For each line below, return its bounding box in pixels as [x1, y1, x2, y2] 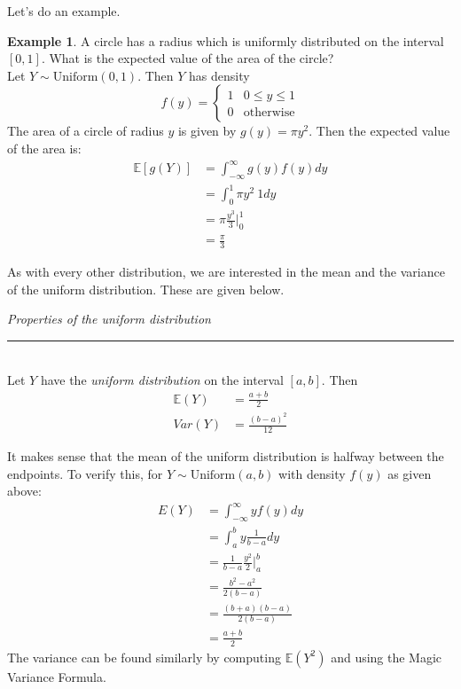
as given [387, 464, 432, 482]
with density [278, 464, 346, 482]
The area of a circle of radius [7, 121, 164, 140]
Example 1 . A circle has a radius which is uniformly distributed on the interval [7, 31, 444, 50]
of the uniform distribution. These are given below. [7, 279, 285, 298]
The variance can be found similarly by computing [7, 647, 281, 666]
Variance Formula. [7, 667, 106, 685]
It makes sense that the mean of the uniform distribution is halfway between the [7, 447, 444, 466]
